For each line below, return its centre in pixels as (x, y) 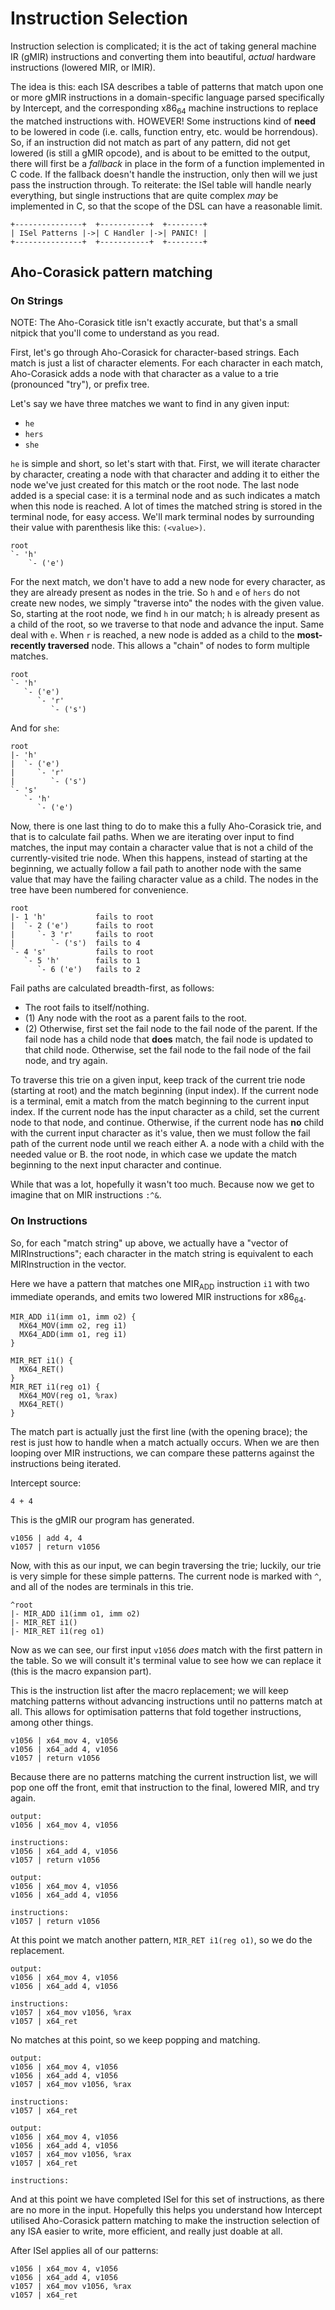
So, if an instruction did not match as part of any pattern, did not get (150, 142)
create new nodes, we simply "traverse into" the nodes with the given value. (167, 603)
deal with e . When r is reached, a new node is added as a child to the (152, 635)
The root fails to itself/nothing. (87, 1008)
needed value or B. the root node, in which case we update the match (154, 1154)
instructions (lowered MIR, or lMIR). (83, 67)
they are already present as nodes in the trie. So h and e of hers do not (155, 593)
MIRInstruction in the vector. (68, 1264)
